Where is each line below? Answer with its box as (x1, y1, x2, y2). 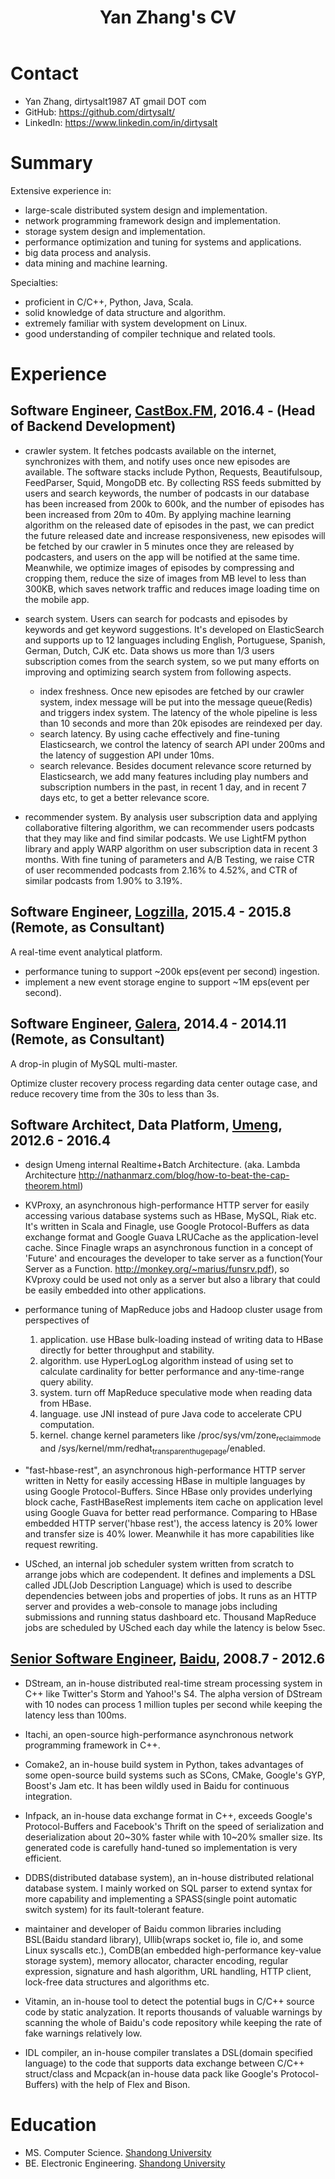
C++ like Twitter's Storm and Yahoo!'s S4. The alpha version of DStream (24, 1687, 323, 1700)
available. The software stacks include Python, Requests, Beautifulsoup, (24, 466, 323, 478)
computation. (39, 1419, 95, 1431)
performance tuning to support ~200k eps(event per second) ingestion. (24, 965, 320, 977)
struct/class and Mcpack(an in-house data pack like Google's (24, 2067, 279, 2080)
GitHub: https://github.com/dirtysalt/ (24, 106, 176, 118)
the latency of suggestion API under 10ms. (39, 749, 215, 761)
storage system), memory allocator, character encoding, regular (24, 1954, 289, 1966)
